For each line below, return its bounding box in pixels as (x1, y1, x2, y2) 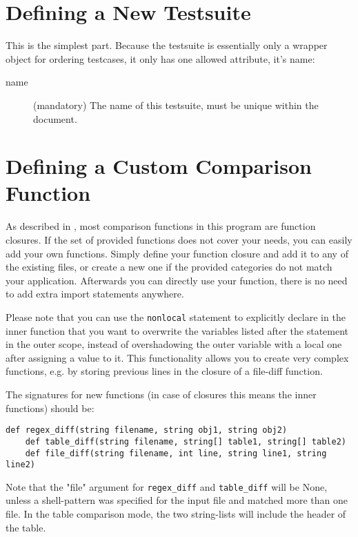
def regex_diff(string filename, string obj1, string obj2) (6, 425, 288, 436)
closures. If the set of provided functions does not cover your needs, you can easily (6, 233, 352, 246)
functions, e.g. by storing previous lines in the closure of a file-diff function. (6, 364, 323, 378)
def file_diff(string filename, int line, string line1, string (25, 448, 327, 458)
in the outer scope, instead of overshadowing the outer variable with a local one (6, 337, 342, 351)
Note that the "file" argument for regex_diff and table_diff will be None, (6, 479, 328, 494)
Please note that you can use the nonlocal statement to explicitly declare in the (6, 309, 346, 324)
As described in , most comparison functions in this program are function (6, 219, 316, 233)
